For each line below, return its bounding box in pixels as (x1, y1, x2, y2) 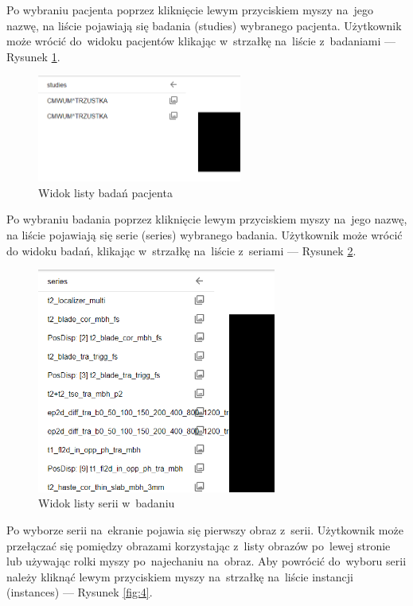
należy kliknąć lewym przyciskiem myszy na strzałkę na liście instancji (6, 568, 354, 585)
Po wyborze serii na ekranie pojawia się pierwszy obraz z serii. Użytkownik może (6, 522, 403, 538)
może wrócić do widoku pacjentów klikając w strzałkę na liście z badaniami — (6, 33, 396, 49)
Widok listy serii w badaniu (38, 495, 175, 511)
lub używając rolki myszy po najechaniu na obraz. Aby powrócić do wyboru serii (6, 553, 407, 569)
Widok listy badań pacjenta (38, 184, 173, 200)
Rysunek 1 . (6, 48, 60, 64)
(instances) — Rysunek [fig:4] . (6, 584, 153, 600)
